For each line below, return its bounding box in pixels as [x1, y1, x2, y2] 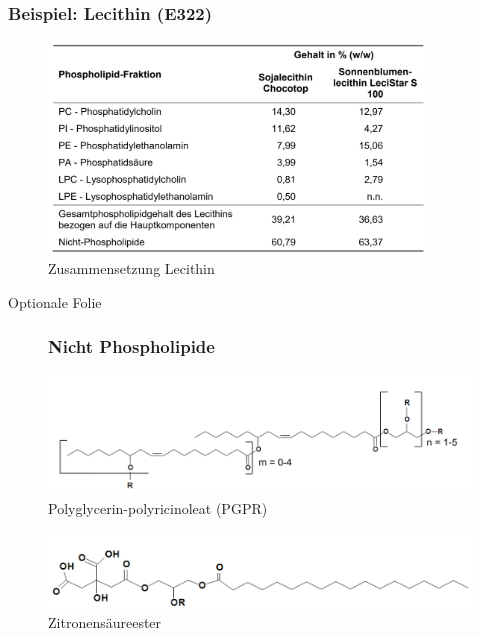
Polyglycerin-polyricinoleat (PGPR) [48, 497, 268, 518]
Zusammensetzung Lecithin [48, 258, 215, 279]
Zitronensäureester [48, 612, 162, 633]
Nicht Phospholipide [48, 334, 215, 359]
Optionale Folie [8, 291, 102, 312]
